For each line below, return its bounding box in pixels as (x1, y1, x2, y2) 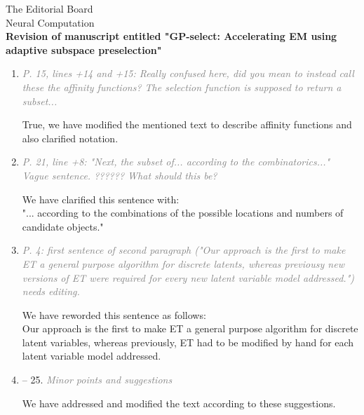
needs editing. (22, 284, 80, 299)
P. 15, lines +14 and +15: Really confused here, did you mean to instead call (22, 66, 354, 81)
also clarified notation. (22, 130, 119, 145)
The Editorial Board (6, 1, 93, 15)
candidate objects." (22, 219, 104, 233)
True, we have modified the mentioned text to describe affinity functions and (22, 117, 352, 132)
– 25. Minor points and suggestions (22, 372, 173, 387)
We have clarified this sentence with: (22, 191, 180, 206)
